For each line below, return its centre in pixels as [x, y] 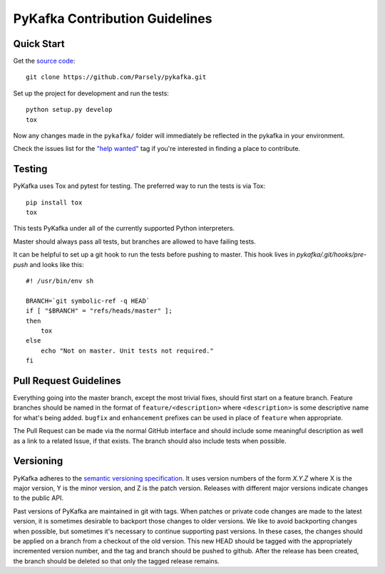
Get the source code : [44, 61]
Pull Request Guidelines [67, 381]
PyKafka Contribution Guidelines [113, 19]
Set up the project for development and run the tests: [91, 93]
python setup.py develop [69, 110]
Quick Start [39, 44]
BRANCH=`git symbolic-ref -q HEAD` [88, 301]
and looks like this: [57, 264]
